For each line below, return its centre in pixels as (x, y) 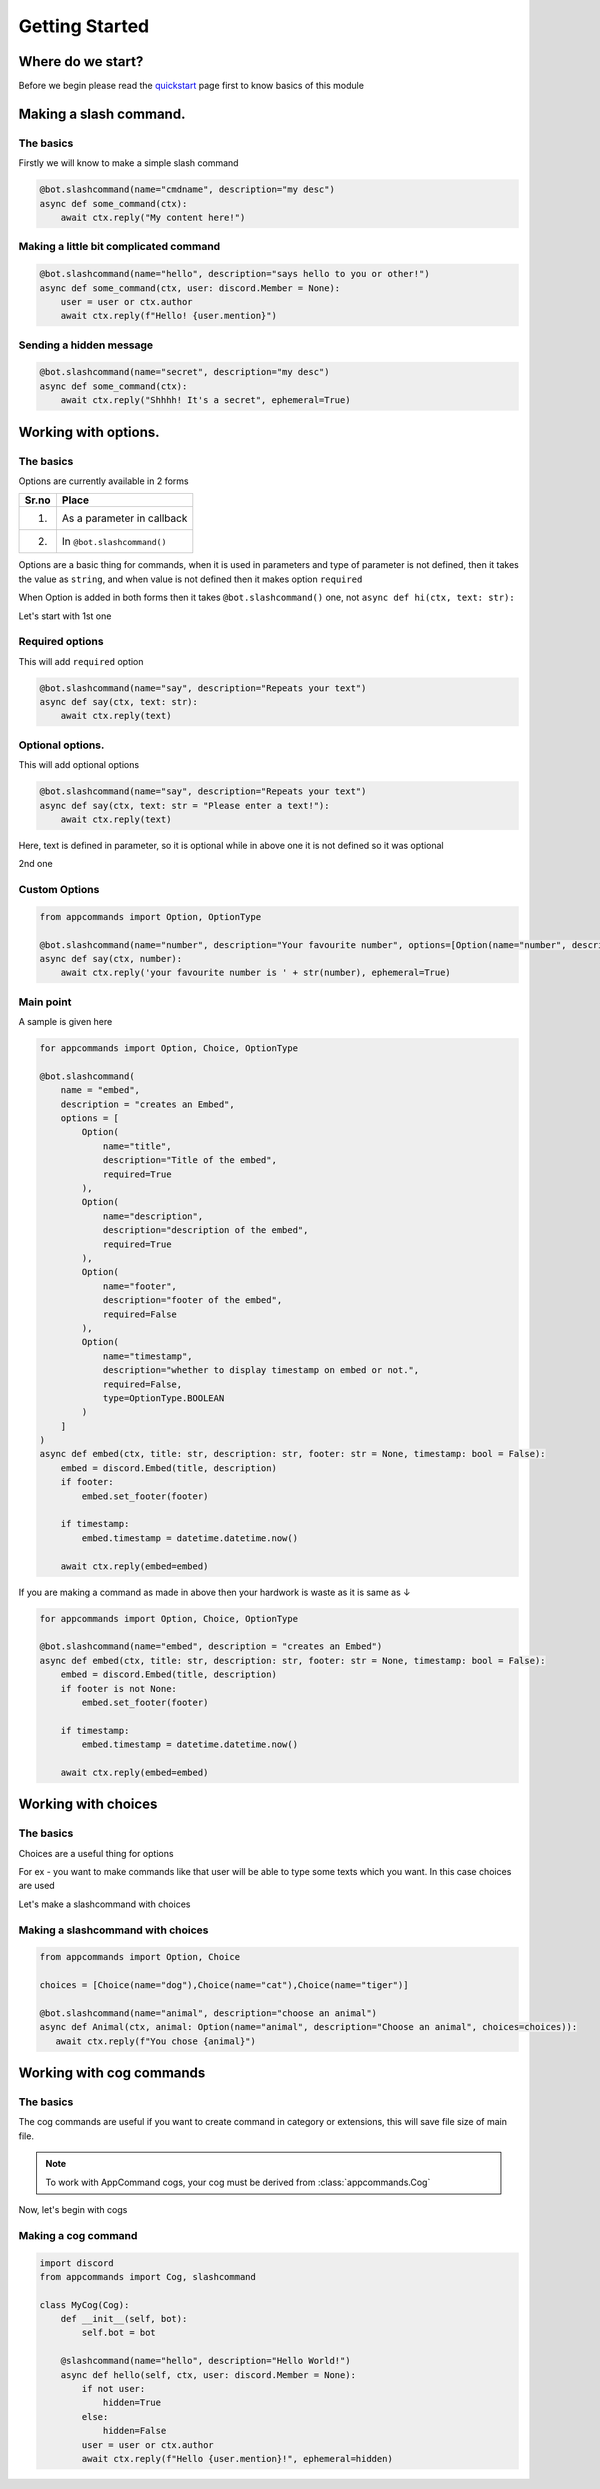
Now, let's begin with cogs (73, 2209)
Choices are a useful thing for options (96, 1853)
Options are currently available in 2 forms (103, 481)
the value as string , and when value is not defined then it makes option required (190, 579)
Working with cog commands (112, 2073)
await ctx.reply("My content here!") (153, 217)
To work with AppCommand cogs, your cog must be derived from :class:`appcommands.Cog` (238, 2182)
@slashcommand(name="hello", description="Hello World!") (205, 2361)
